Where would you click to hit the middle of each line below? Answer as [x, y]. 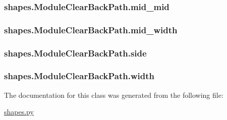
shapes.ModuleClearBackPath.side [75, 53]
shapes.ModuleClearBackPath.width [79, 76]
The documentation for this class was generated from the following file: [114, 95]
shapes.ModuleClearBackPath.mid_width [91, 29]
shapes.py [19, 112]
